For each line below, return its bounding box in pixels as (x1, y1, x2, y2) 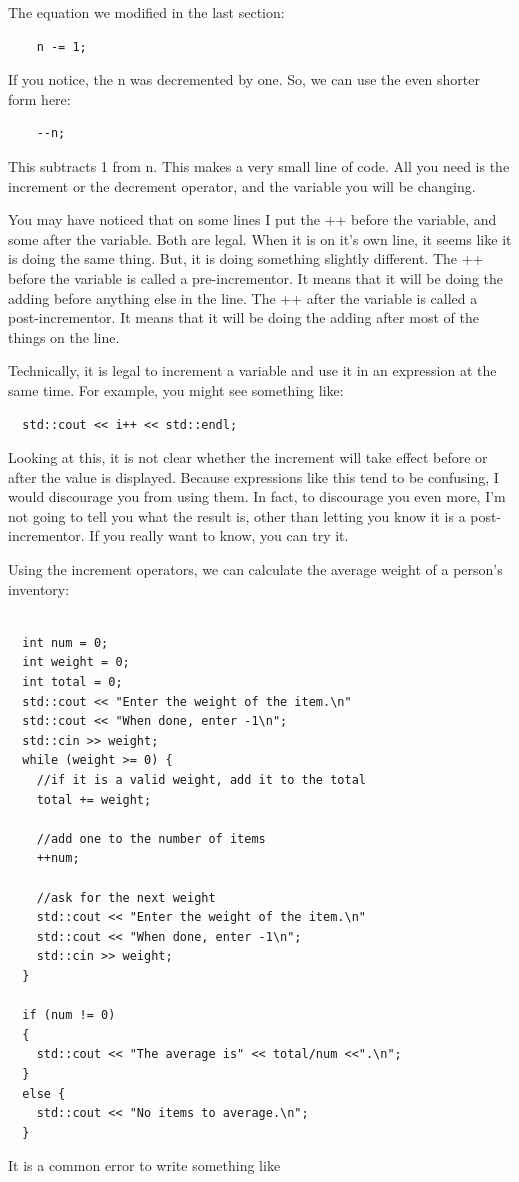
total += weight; (36, 792, 152, 807)
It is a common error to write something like (8, 1155, 281, 1176)
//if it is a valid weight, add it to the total (36, 773, 366, 787)
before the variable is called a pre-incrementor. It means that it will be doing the (8, 267, 503, 288)
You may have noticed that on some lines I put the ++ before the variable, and (8, 209, 497, 230)
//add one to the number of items (36, 831, 266, 846)
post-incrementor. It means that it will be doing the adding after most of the (8, 307, 479, 328)
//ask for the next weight (36, 890, 216, 905)
